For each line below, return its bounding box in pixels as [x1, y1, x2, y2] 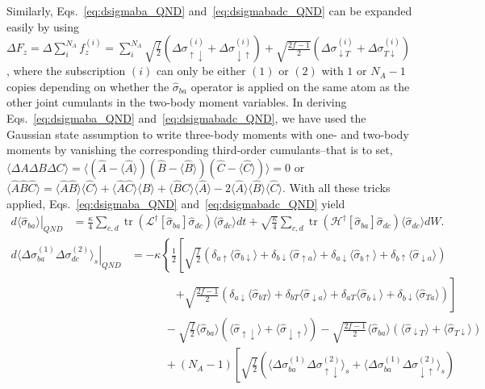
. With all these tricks [282, 178, 391, 195]
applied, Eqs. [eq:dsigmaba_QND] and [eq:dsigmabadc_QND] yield [6, 194, 345, 211]
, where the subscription [6, 62, 126, 79]
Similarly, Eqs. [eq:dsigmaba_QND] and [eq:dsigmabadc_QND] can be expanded [6, 2, 412, 19]
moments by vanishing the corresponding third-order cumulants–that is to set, [6, 141, 393, 158]
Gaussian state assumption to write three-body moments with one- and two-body [6, 125, 409, 142]
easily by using [6, 18, 79, 35]
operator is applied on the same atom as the [190, 77, 410, 94]
